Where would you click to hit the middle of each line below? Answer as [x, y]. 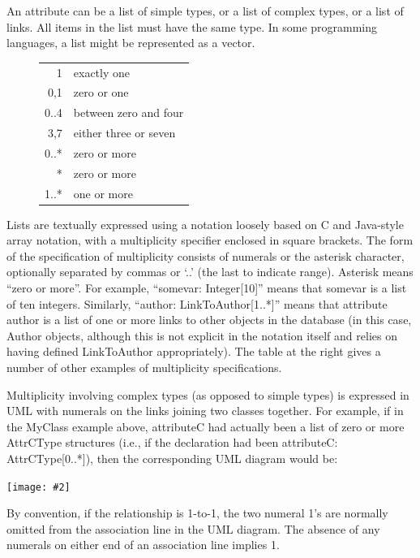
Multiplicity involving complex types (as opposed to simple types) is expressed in [208, 394]
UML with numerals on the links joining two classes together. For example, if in [205, 411]
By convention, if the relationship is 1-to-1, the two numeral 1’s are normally [197, 513]
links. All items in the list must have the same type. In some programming [192, 26]
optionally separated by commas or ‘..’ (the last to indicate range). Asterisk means [210, 272]
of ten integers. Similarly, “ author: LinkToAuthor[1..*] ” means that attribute [197, 303]
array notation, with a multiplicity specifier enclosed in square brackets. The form [210, 240]
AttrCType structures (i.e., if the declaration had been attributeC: [172, 442]
